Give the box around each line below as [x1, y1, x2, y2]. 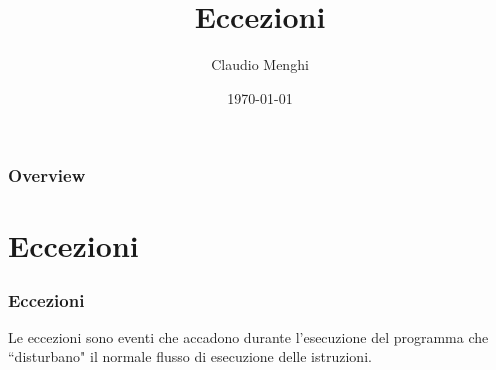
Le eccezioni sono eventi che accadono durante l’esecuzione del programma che [8, 326, 489, 347]
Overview [8, 163, 86, 188]
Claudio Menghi [211, 54, 309, 75]
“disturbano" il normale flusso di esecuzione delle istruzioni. [8, 346, 372, 367]
